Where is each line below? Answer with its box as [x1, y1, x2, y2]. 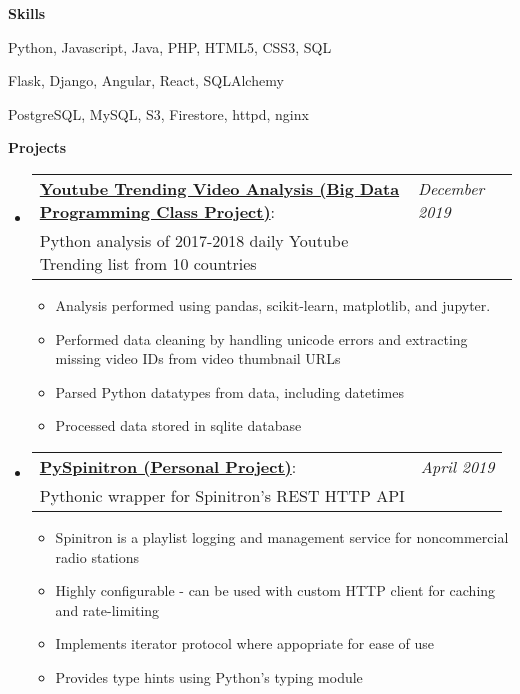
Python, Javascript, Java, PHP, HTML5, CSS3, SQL [8, 36, 332, 57]
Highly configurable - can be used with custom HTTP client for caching [55, 580, 496, 601]
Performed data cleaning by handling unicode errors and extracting [55, 328, 468, 349]
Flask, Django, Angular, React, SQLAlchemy [8, 70, 284, 91]
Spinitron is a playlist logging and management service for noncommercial [55, 526, 509, 547]
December [417, 176, 485, 200]
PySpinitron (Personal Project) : [39, 454, 297, 478]
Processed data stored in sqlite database [55, 415, 302, 436]
